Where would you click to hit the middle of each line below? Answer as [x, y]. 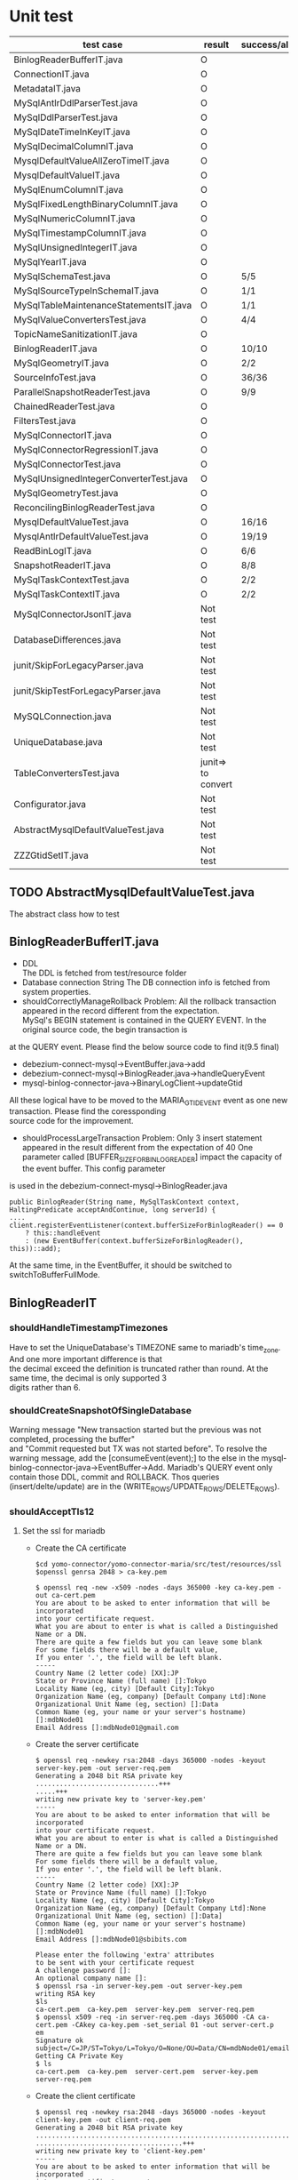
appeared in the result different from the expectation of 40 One [137, 1148]
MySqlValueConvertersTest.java [80, 319]
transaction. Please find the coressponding [88, 1111]
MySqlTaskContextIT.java [67, 594]
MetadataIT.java [47, 88]
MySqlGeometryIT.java [61, 363]
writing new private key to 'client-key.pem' [121, 2152]
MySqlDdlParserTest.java [66, 117]
